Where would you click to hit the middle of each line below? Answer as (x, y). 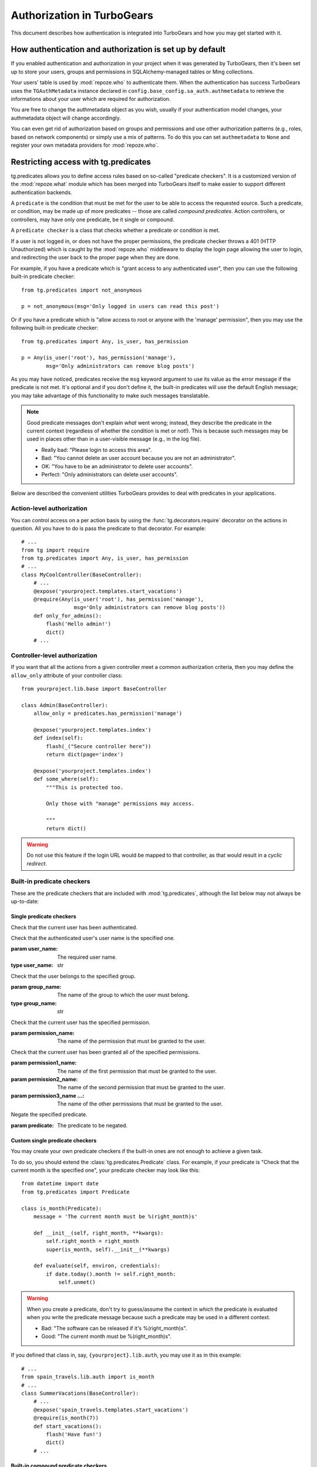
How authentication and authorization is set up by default (118, 50)
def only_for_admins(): (68, 616)
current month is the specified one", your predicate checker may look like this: (105, 1170)
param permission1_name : (44, 1063)
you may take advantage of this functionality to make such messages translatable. (110, 396)
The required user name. (87, 957)
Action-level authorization (49, 509)
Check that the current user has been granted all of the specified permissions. (105, 1052)
